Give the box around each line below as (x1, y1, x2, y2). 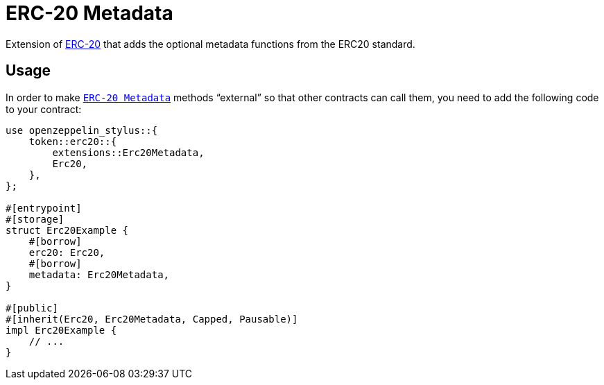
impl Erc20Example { (6, 324, 117, 336)
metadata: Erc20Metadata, (28, 268, 170, 280)
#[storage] (6, 213, 64, 225)
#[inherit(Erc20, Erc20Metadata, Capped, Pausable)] (6, 313, 298, 325)
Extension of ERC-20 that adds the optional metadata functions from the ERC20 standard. (6, 37, 415, 50)
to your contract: (6, 103, 82, 115)
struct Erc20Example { (6, 224, 129, 236)
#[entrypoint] (6, 202, 82, 214)
